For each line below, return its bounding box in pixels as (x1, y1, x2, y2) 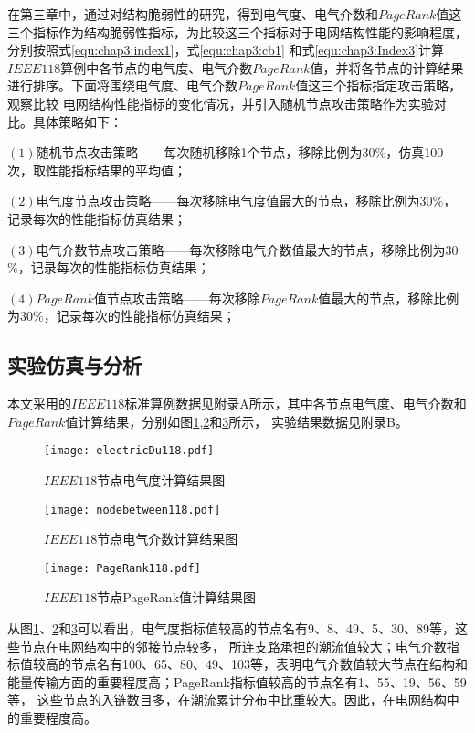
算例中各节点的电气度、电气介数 (60, 58, 253, 77)
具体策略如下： (32, 112, 122, 131)
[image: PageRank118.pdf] (44, 561, 201, 575)
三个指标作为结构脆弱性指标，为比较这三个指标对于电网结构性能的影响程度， (7, 22, 468, 41)
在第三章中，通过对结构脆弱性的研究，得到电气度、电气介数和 (7, 5, 378, 23)
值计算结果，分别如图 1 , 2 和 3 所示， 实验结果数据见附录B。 (65, 411, 408, 430)
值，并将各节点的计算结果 (310, 58, 464, 77)
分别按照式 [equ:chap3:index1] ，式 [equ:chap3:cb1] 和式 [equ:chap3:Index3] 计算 (7, 40, 445, 59)
